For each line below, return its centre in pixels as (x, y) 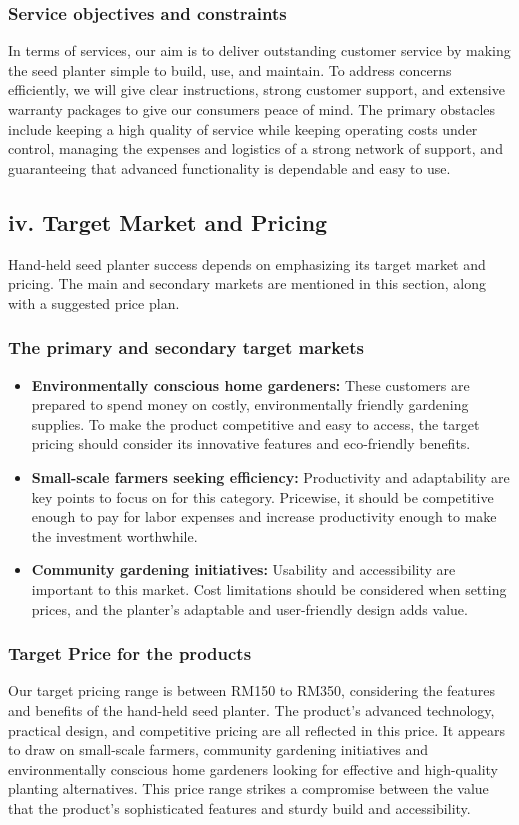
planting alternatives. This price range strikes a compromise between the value (248, 788)
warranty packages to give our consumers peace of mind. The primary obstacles (252, 109)
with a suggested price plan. (94, 302)
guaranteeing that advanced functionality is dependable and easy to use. (229, 167)
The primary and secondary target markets (186, 347)
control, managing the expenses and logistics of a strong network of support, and (255, 148)
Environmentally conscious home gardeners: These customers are (250, 384)
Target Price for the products (130, 653)
